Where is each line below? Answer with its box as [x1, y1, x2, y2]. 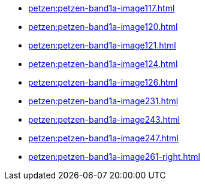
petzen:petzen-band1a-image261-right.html [28, 151, 200, 162]
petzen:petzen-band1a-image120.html [28, 22, 178, 32]
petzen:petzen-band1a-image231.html [28, 96, 179, 106]
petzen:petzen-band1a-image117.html [28, 3, 175, 13]
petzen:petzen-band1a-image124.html [28, 59, 178, 69]
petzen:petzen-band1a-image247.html [28, 133, 179, 143]
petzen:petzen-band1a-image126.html [28, 77, 178, 87]
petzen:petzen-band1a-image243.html [28, 114, 180, 125]
